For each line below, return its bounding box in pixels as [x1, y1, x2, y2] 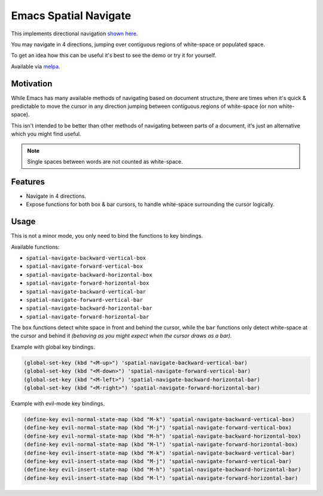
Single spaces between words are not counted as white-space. [27, 158, 183, 165]
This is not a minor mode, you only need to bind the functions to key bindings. [11, 232, 203, 240]
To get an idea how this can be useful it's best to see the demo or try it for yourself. [11, 52, 217, 59]
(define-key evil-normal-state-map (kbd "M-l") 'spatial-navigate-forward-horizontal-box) [23, 441, 298, 448]
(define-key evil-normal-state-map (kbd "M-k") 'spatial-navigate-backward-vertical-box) [23, 416, 295, 422]
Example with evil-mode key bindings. [11, 400, 105, 407]
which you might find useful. [11, 131, 81, 138]
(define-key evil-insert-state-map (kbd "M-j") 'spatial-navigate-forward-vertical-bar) [23, 458, 292, 464]
